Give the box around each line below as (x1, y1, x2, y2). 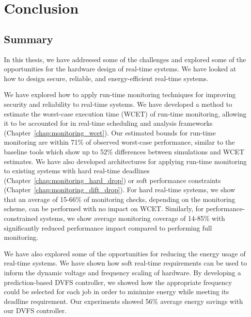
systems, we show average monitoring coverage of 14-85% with (40, 213, 225, 223)
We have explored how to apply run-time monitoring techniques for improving (4, 89, 236, 100)
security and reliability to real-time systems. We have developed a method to (4, 99, 232, 109)
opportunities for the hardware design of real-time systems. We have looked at (4, 64, 236, 74)
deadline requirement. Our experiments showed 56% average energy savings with (4, 296, 243, 306)
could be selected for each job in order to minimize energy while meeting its (4, 286, 229, 297)
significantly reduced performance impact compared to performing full (4, 222, 212, 233)
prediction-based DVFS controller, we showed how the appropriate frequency (4, 277, 232, 287)
